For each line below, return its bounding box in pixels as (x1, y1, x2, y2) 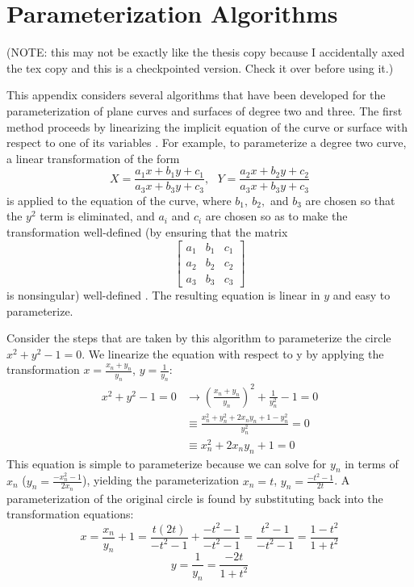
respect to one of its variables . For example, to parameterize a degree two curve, (6, 134, 407, 151)
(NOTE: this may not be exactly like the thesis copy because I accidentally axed (6, 44, 405, 61)
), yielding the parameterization (82, 472, 240, 488)
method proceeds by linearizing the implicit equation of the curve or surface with (6, 118, 408, 135)
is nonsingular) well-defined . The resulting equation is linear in (6, 287, 320, 304)
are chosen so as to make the (205, 208, 348, 224)
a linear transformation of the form (6, 149, 180, 166)
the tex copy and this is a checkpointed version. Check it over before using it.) (6, 59, 394, 76)
